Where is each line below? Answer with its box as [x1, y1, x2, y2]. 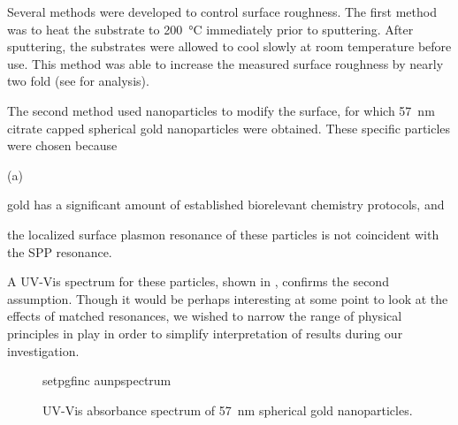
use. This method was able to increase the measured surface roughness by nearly [7, 54, 444, 72]
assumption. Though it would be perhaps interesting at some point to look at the [7, 289, 448, 307]
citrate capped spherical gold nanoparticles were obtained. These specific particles [7, 118, 451, 137]
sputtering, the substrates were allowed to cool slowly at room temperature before [7, 37, 452, 56]
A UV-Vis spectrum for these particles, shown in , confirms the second [7, 272, 389, 291]
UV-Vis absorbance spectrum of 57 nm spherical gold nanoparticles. [42, 400, 413, 419]
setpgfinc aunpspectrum [42, 371, 172, 390]
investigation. [7, 341, 80, 360]
